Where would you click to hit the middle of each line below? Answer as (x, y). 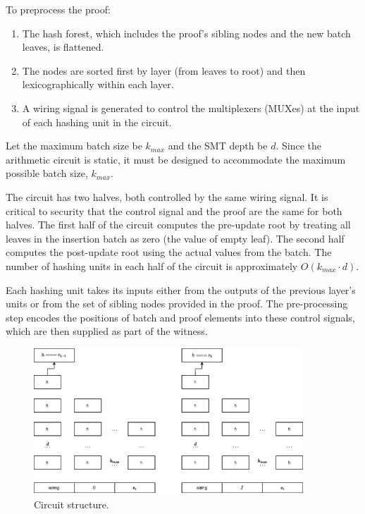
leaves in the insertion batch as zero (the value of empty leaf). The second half (175, 238)
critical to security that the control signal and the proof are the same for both (174, 210)
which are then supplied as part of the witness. (107, 331)
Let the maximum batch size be (74, 146)
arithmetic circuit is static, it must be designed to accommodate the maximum (176, 159)
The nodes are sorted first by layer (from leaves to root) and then (164, 70)
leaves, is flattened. (63, 47)
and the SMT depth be (218, 146)
